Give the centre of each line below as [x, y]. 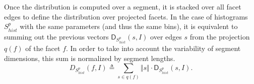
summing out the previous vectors [56, 36]
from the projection [220, 36]
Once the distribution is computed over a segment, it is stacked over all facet [123, 6]
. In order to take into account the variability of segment [153, 48]
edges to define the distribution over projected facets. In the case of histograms [126, 16]
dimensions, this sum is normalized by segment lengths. [90, 58]
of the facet [43, 48]
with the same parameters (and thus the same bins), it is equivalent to [129, 26]
